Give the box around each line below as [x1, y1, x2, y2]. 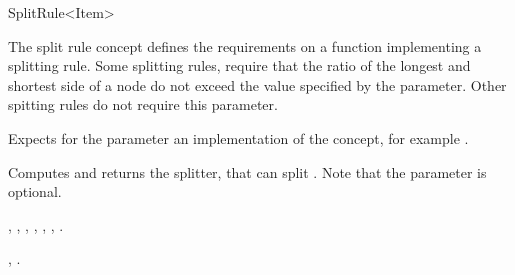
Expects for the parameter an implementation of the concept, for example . [8, 127, 469, 148]
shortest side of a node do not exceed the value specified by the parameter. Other [8, 74, 507, 95]
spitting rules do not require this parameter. [8, 94, 278, 115]
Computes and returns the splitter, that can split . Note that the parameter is [8, 161, 487, 182]
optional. [8, 181, 62, 202]
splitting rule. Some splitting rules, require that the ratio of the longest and [8, 55, 471, 76]
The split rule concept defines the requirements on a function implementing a [8, 35, 482, 56]
